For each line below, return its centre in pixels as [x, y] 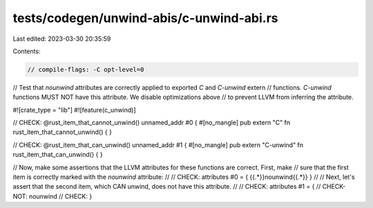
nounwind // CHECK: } [60, 196]
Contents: [27, 51]
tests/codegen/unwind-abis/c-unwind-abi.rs [146, 18]
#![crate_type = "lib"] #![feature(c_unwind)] [74, 110]
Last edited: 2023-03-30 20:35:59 [62, 39]
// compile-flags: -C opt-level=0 [86, 69]
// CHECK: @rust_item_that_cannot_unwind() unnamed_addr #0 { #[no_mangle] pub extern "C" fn [152, 123]
